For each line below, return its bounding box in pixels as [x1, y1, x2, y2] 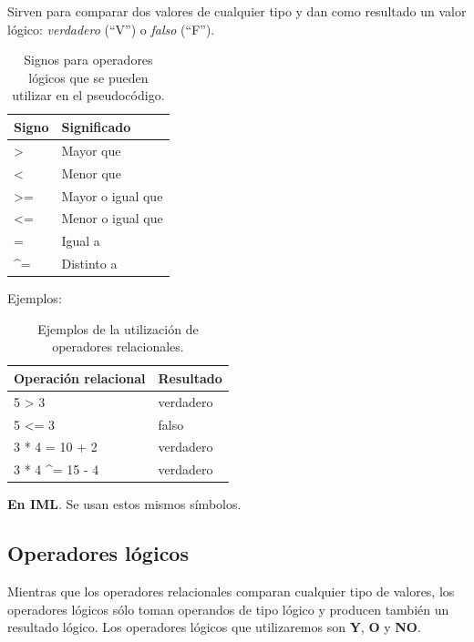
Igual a [61, 231, 100, 250]
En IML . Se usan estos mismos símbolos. [7, 494, 242, 514]
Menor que [61, 163, 121, 182]
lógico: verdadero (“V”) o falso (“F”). [7, 19, 215, 38]
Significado [61, 117, 131, 136]
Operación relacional [14, 368, 146, 387]
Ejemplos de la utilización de [37, 319, 199, 338]
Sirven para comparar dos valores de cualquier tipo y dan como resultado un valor [7, 2, 467, 20]
